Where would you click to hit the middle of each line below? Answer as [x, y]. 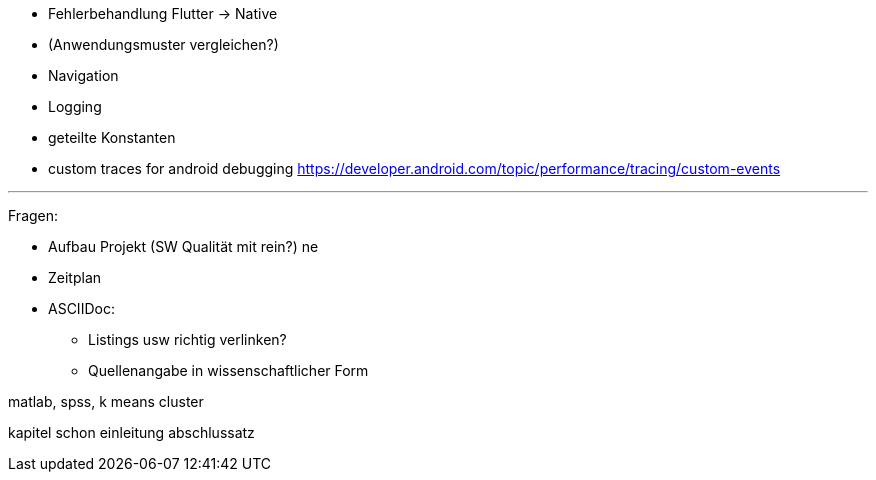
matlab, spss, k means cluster [106, 401]
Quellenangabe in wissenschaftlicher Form [228, 370]
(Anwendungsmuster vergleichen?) [163, 44]
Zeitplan [75, 277]
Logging [75, 106]
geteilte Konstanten [112, 137]
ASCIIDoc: [81, 308]
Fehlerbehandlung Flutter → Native [163, 13]
